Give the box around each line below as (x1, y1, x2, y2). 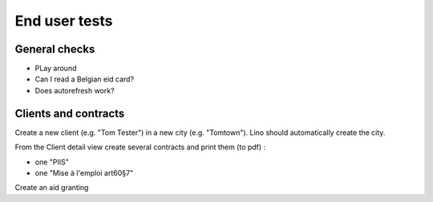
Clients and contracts (14, 106, 125, 120)
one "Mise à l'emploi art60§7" (34, 168, 134, 177)
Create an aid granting (14, 183, 89, 192)
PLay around (34, 64, 77, 73)
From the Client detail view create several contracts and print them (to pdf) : (14, 142, 266, 152)
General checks (14, 42, 95, 56)
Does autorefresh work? (34, 85, 115, 95)
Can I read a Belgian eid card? (34, 74, 135, 84)
